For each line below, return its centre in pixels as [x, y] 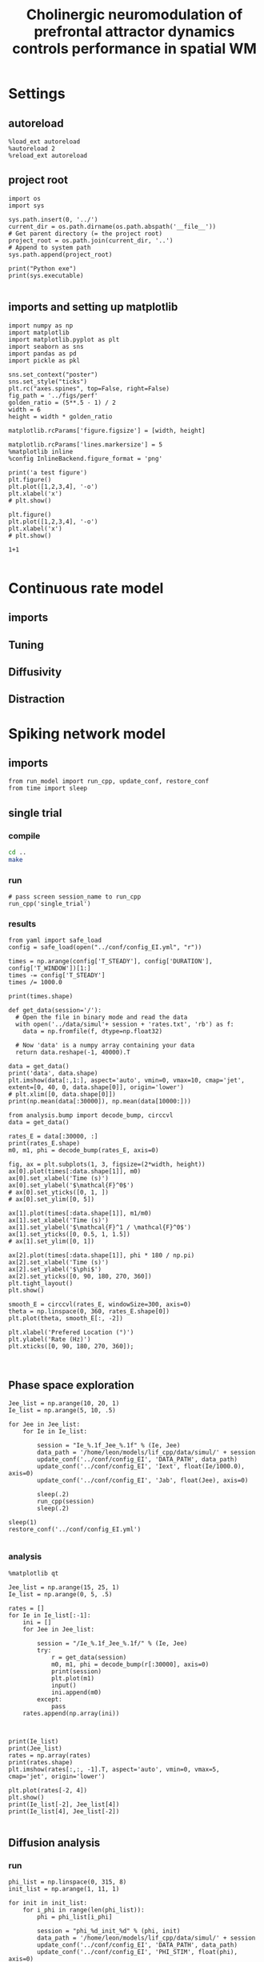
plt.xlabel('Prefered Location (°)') [71, 1333]
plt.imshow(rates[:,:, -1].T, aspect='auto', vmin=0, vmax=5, [114, 1769]
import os [25, 198]
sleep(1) [23, 1523]
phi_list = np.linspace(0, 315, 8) [68, 1882]
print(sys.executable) [46, 275]
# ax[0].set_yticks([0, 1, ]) [59, 1193]
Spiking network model [87, 733]
